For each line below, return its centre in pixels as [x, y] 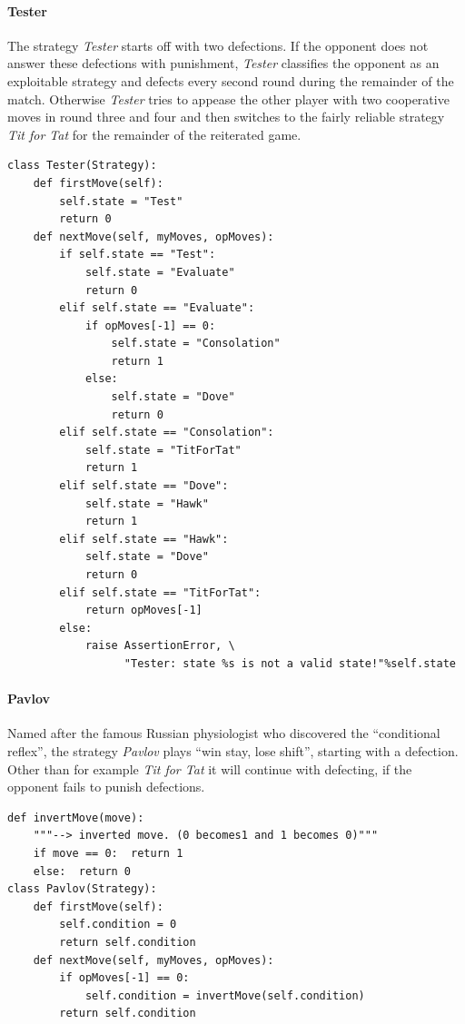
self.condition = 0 [118, 925]
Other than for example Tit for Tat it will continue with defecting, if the [210, 768]
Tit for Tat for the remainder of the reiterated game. [154, 134]
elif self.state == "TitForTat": [160, 592]
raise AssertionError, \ [160, 646]
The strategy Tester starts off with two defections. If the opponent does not [218, 45]
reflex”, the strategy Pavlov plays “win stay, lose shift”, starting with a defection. [233, 750]
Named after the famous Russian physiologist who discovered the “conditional [224, 733]
